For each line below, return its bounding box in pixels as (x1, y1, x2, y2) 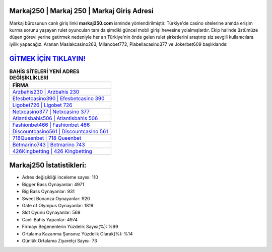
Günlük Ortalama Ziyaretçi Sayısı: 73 (22, 238, 98, 243)
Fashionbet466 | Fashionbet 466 (12, 121, 90, 128)
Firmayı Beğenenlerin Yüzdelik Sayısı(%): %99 (22, 224, 118, 230)
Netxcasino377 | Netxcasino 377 (12, 108, 90, 115)
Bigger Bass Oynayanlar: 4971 (22, 181, 84, 187)
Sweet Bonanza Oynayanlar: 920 (22, 195, 90, 201)
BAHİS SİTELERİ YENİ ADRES (9, 68, 80, 75)
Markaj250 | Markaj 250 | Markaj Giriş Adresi (9, 7, 154, 15)
